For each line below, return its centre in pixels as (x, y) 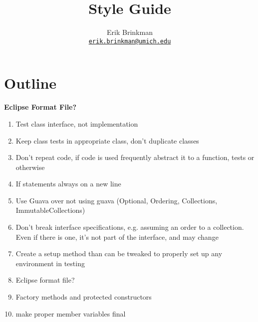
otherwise (30, 167)
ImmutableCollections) (50, 210)
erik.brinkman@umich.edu (130, 41)
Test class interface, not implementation (77, 123)
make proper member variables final (71, 313)
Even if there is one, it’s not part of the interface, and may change (117, 237)
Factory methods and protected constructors (84, 297)
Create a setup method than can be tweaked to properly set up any (119, 253)
